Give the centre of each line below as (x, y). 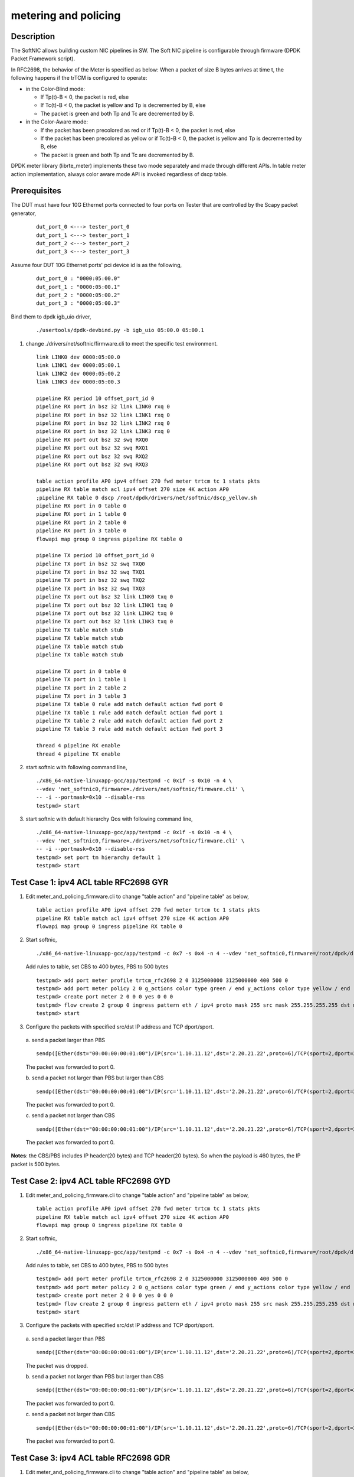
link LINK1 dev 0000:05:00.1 (78, 365)
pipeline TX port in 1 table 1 (81, 680)
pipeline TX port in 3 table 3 (81, 696)
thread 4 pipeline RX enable (78, 746)
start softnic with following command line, (76, 767)
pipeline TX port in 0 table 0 (81, 671)
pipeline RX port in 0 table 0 (81, 506)
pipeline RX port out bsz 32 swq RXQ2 (92, 456)
